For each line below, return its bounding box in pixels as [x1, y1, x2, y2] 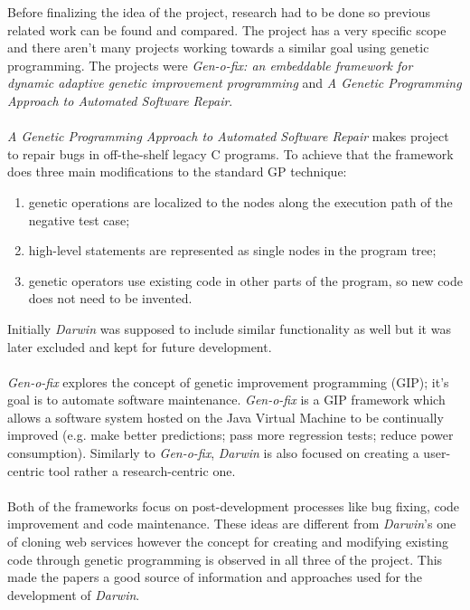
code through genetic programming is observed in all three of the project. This [7, 549, 443, 568]
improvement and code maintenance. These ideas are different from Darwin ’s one [7, 514, 456, 533]
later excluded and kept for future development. [7, 337, 272, 356]
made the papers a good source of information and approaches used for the [7, 567, 423, 586]
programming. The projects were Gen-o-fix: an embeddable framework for [7, 55, 413, 74]
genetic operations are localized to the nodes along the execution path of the [28, 192, 453, 211]
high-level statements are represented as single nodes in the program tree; [28, 241, 437, 260]
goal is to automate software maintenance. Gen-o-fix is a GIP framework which [7, 390, 446, 409]
